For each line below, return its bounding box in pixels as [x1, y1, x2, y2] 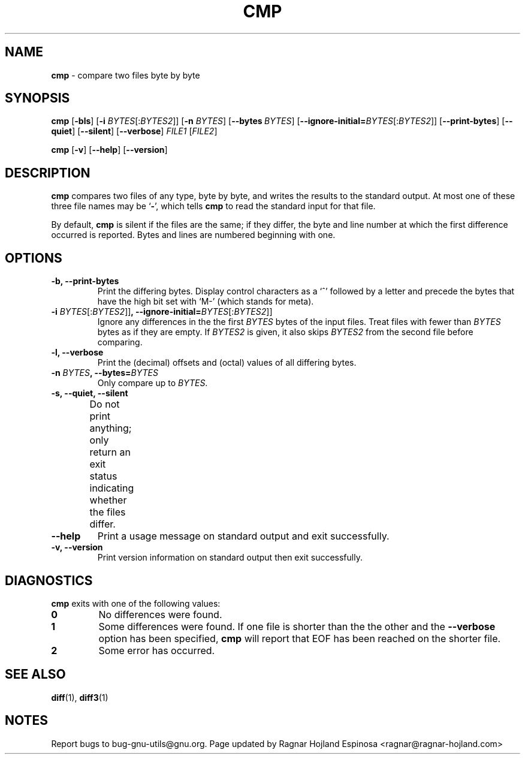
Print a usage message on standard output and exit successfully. [97, 530, 390, 543]
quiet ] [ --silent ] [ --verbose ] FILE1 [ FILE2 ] [51, 126, 218, 137]
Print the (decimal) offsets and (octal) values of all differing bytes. [97, 357, 357, 368]
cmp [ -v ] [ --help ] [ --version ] [51, 144, 168, 155]
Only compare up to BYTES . [97, 378, 208, 388]
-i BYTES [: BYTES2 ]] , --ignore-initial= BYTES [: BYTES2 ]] [51, 306, 273, 317]
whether [89, 494, 127, 507]
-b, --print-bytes [51, 276, 119, 287]
